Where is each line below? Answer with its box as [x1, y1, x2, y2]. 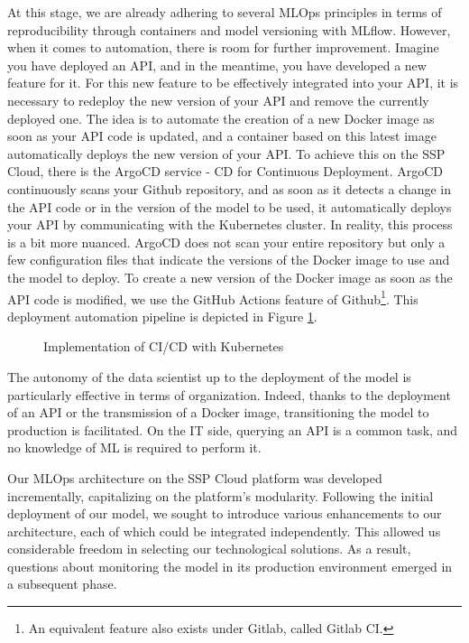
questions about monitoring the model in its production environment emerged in [7, 556, 453, 575]
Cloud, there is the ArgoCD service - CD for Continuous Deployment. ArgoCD [7, 162, 444, 181]
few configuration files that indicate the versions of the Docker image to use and [7, 250, 450, 269]
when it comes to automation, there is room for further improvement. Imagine [7, 38, 439, 57]
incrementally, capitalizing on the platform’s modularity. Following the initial [7, 486, 434, 505]
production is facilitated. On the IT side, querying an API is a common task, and [7, 420, 458, 439]
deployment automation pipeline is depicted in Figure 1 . [7, 306, 317, 325]
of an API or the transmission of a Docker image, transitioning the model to [7, 403, 429, 422]
